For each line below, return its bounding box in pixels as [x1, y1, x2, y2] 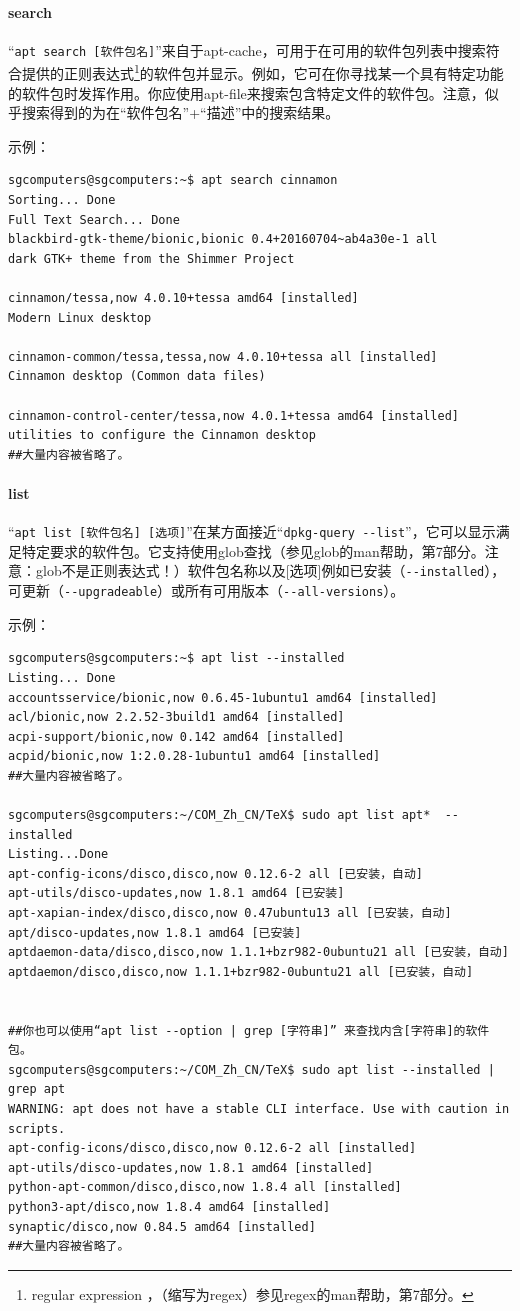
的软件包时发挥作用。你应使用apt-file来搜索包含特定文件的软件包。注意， [8, 82, 485, 103]
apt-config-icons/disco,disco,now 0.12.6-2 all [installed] [8, 1141, 417, 1156]
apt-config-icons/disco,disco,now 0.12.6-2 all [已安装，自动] [8, 866, 423, 881]
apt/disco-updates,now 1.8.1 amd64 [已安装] [8, 925, 302, 940]
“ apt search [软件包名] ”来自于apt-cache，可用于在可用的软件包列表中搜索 [8, 39, 486, 60]
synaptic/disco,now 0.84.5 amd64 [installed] [8, 1219, 316, 1234]
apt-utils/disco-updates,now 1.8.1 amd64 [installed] [8, 1160, 374, 1175]
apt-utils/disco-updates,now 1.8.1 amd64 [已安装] [8, 886, 345, 901]
